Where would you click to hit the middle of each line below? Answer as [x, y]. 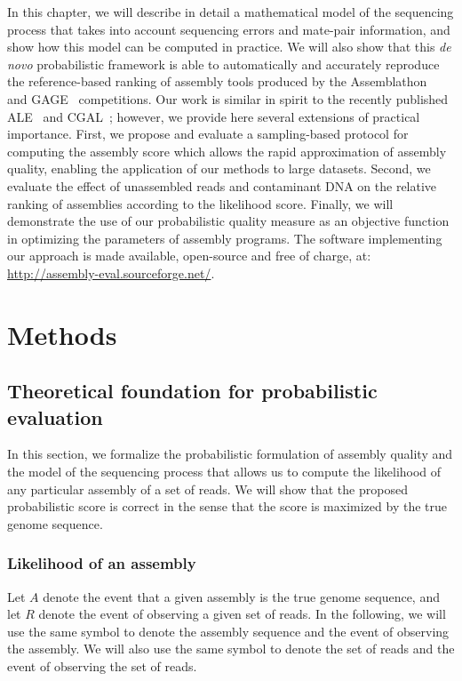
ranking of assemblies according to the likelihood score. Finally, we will [200, 203]
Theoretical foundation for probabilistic [192, 391]
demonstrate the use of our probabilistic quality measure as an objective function [228, 221]
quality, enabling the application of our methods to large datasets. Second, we [219, 168]
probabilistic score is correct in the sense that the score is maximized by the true [227, 506]
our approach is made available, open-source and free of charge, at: [189, 256]
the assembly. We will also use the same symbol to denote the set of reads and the [231, 649]
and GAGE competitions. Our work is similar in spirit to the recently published [228, 98]
